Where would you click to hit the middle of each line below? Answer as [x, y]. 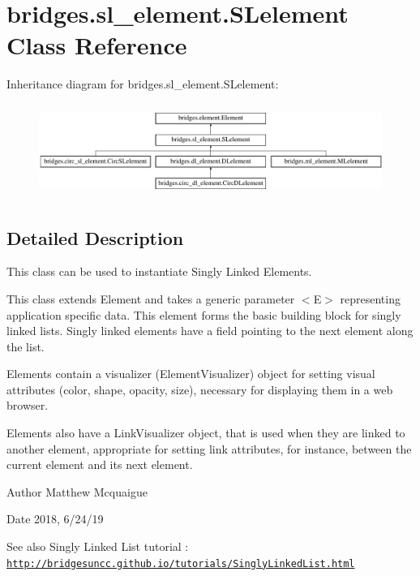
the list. [26, 346]
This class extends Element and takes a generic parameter [151, 298]
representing [370, 298]
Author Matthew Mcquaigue [77, 491]
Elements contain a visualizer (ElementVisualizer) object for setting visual [191, 374]
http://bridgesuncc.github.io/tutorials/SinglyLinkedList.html [181, 563]
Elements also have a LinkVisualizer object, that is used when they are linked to [206, 433]
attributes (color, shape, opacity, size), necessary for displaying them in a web [200, 389]
